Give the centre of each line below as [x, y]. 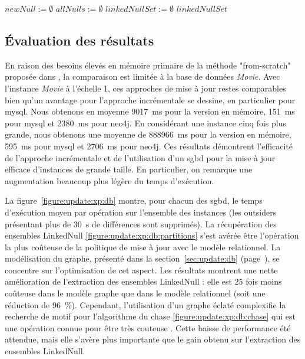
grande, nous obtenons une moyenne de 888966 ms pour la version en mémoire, [148, 134]
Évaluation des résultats [79, 40]
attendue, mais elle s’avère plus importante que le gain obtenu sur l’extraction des [153, 339]
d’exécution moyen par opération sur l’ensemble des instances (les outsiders [141, 212]
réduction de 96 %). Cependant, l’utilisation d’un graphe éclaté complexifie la [145, 304]
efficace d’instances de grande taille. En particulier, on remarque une [129, 169]
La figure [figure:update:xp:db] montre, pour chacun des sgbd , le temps [134, 200]
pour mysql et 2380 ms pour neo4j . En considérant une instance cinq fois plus [145, 123]
